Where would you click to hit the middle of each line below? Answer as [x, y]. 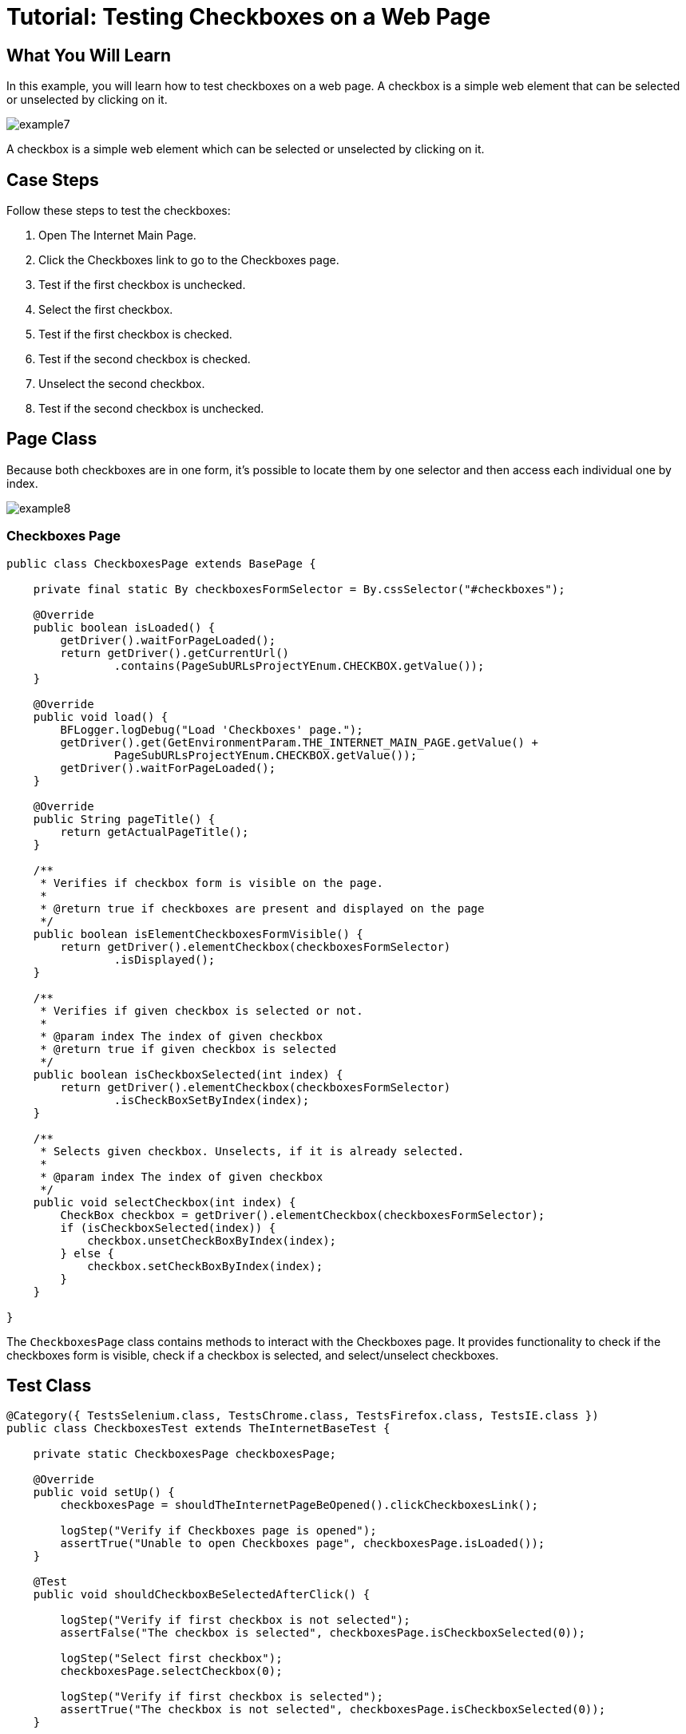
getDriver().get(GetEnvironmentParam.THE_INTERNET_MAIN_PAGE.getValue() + [299, 742]
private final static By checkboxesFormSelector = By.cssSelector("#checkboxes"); [299, 589]
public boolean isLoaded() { [124, 627]
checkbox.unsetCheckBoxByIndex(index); [212, 1240]
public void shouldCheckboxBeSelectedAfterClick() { [202, 1595]
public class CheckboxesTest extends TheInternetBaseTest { [198, 1429]
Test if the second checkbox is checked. [145, 359]
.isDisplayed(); [165, 959]
